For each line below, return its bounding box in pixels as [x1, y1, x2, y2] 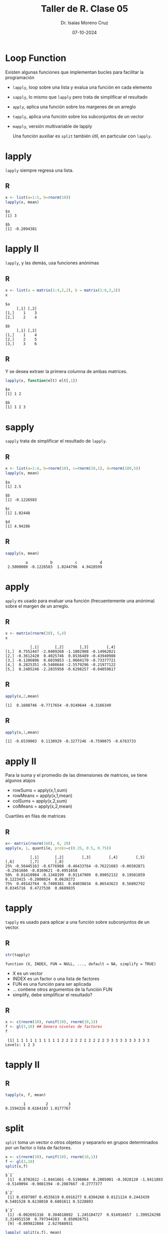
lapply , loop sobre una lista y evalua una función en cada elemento [12, 84, 152, 90]
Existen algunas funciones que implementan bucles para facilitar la [5, 69, 144, 75]
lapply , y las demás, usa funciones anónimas [5, 260, 99, 266]
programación [5, 74, 34, 81]
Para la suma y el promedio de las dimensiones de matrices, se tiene [5, 772, 147, 778]
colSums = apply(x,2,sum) [12, 798, 67, 804]
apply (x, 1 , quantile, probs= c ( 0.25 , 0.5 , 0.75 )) [5, 846, 112, 851]
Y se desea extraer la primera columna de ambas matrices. [5, 368, 128, 374]
